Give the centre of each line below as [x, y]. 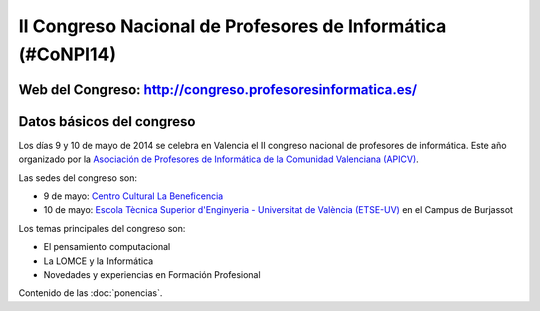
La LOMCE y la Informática [98, 261]
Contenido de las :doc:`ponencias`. [90, 293]
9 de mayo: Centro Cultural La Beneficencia [133, 196]
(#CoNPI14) [67, 54]
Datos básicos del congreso [107, 121]
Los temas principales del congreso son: [102, 228]
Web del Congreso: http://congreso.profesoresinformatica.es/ [218, 89]
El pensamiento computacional [107, 247]
